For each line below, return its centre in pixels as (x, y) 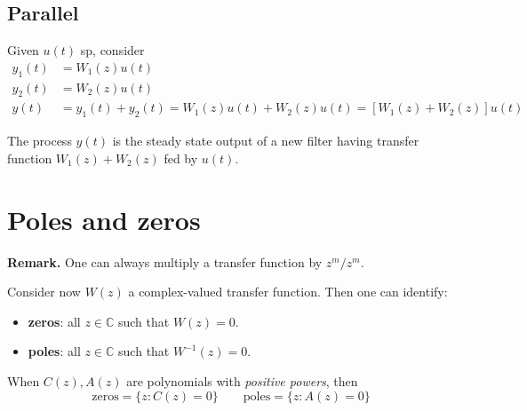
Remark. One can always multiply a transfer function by (165, 261)
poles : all (54, 351)
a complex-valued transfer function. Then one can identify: (288, 292)
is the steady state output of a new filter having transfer (266, 141)
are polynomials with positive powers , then (242, 380)
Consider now (44, 292)
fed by (181, 158)
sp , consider (112, 50)
